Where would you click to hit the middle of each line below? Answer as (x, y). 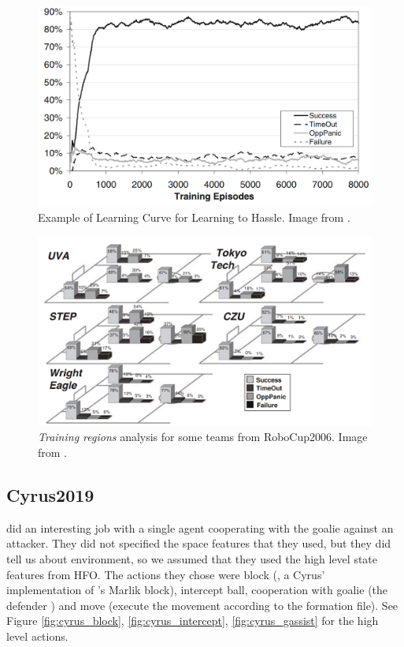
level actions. (37, 636)
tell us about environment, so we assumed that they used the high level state (192, 558)
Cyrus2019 (50, 494)
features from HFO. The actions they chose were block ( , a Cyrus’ (166, 574)
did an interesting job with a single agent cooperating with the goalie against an (200, 527)
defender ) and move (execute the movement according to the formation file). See (202, 605)
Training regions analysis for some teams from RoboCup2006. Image (203, 437)
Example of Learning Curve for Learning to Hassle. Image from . (194, 217)
